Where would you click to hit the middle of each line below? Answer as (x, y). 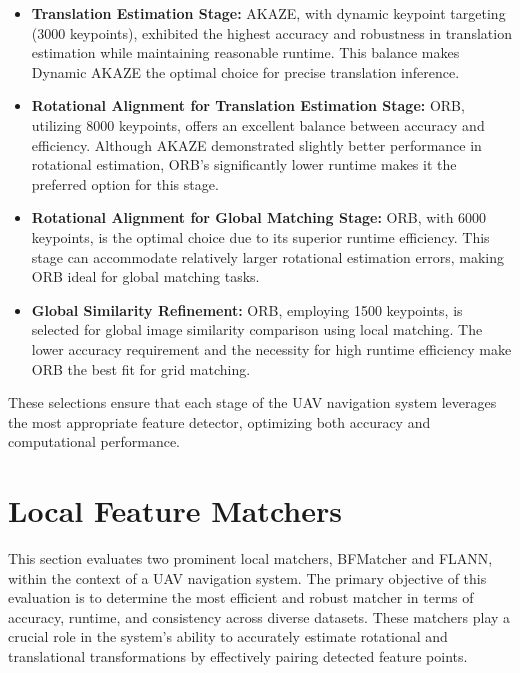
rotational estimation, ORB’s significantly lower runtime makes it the (244, 164)
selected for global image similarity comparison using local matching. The (257, 329)
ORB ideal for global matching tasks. (145, 276)
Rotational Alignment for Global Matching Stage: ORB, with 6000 (259, 217)
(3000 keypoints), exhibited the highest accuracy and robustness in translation (271, 32)
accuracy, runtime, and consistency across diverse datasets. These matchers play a (259, 616)
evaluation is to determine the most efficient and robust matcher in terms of (241, 597)
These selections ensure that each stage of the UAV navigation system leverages (252, 402)
